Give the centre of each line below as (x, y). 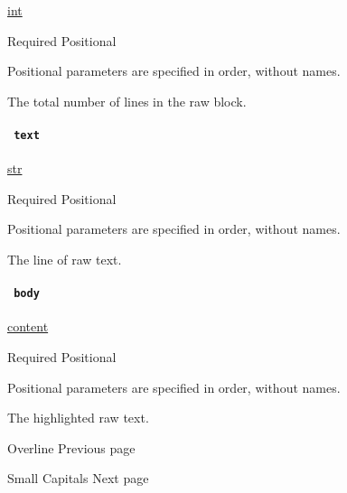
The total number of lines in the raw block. (127, 101)
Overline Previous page (71, 447)
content (28, 326)
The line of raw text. (65, 260)
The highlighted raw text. (78, 418)
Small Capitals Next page (78, 478)
